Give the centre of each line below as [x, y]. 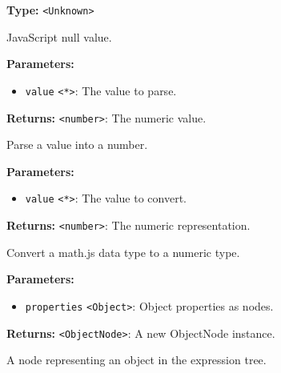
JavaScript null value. [59, 36]
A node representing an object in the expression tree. [136, 360]
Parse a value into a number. [77, 144]
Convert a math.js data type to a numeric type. [123, 252]
